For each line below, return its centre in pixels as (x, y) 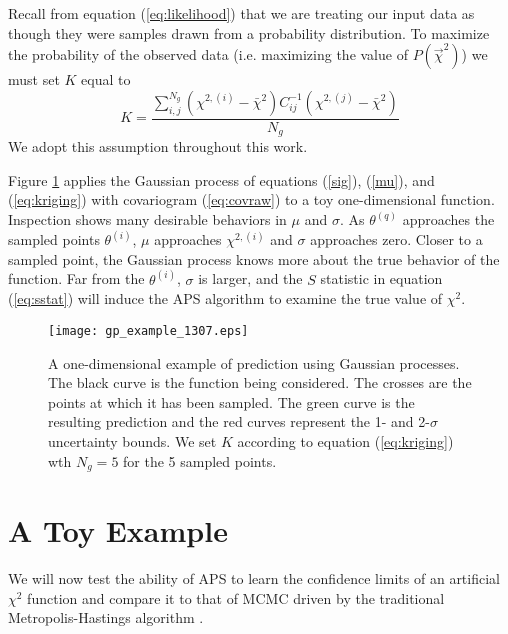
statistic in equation (381, 278)
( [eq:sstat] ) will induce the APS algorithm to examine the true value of (225, 298)
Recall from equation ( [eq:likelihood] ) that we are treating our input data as (241, 13)
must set (34, 79)
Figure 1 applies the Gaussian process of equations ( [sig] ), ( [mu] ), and (221, 179)
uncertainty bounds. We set (132, 440)
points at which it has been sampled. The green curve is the (231, 401)
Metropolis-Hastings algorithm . (106, 617)
